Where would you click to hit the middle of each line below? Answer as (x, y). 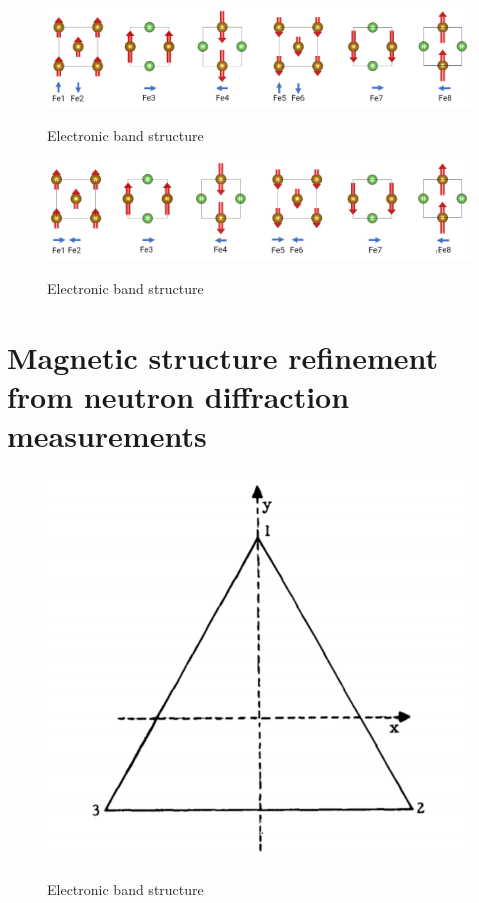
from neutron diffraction (178, 395)
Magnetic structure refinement (222, 356)
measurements (107, 434)
